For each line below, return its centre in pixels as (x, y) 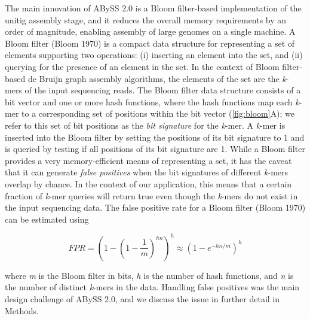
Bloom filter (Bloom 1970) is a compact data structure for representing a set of (150, 43)
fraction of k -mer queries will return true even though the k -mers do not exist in (151, 195)
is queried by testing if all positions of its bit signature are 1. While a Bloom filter (155, 149)
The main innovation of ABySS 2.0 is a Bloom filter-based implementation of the (153, 8)
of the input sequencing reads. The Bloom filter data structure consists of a (163, 90)
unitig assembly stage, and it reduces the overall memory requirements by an (146, 19)
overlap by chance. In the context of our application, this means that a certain (148, 183)
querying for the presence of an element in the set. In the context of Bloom (142, 66)
